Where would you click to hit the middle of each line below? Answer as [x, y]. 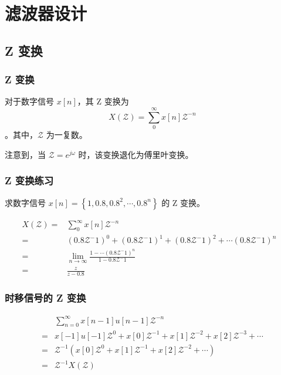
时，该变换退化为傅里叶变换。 [136, 154]
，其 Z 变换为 [103, 101]
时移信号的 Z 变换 [45, 297]
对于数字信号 [29, 101]
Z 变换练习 [29, 180]
